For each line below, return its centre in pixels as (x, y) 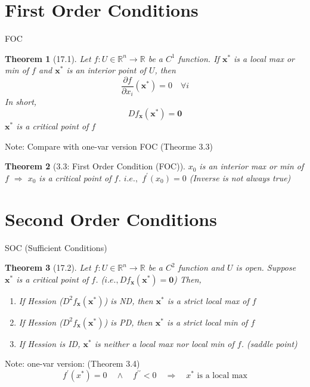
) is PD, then (128, 322)
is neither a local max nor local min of (164, 343)
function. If (199, 58)
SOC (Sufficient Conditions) (56, 247)
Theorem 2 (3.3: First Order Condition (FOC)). (95, 166)
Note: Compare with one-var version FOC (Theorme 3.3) (109, 146)
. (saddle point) (269, 343)
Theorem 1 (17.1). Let (48, 58)
